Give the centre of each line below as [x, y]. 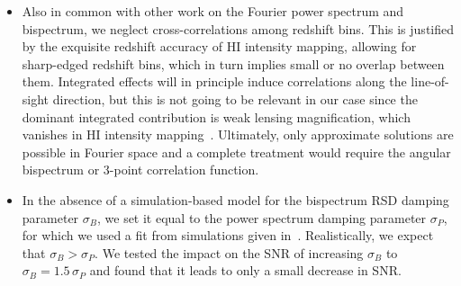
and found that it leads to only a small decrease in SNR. [245, 270]
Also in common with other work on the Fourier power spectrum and [213, 11]
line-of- [430, 81]
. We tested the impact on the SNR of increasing [229, 252]
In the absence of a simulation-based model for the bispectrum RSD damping [235, 199]
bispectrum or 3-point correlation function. [140, 170]
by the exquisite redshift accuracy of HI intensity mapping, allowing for [219, 46]
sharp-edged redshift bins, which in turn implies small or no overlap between [233, 63]
